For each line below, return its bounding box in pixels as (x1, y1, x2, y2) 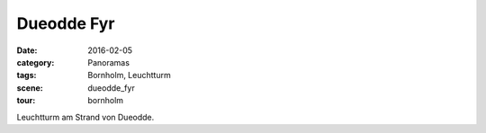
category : (16, 57, 55, 67)
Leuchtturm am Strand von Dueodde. (16, 111, 155, 122)
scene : (16, 82, 44, 93)
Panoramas (87, 57, 130, 67)
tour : (16, 95, 36, 106)
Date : (16, 45, 38, 56)
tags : (16, 70, 37, 81)
